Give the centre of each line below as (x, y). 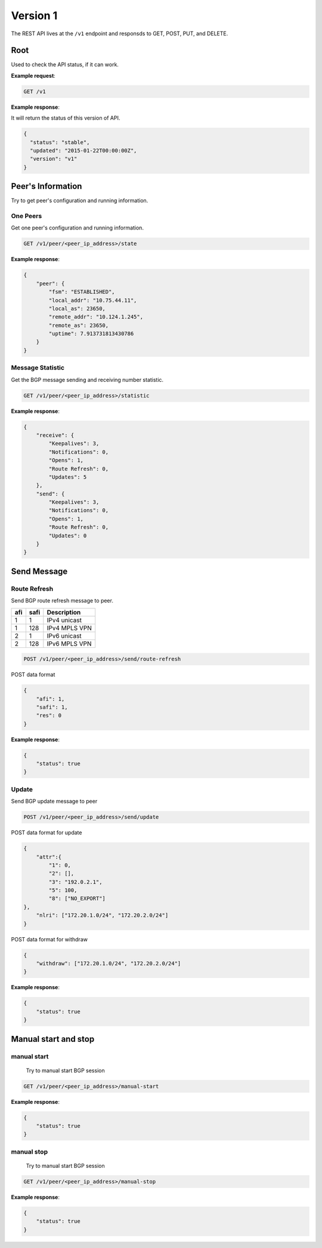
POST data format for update (47, 833)
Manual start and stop (53, 1039)
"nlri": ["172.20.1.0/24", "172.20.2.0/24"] (102, 915)
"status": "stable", (60, 142)
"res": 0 (49, 715)
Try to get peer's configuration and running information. (80, 201)
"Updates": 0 (68, 536)
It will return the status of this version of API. (66, 118)
